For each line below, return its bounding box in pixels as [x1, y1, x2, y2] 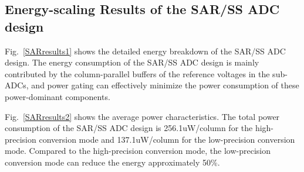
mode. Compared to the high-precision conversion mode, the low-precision [5, 145, 271, 157]
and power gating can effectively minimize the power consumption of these [31, 79, 299, 91]
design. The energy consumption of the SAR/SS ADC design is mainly [5, 56, 259, 68]
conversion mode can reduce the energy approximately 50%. [5, 156, 220, 168]
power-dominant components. [5, 90, 110, 102]
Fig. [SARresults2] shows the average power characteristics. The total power [5, 110, 280, 122]
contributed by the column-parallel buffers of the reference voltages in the [5, 67, 270, 80]
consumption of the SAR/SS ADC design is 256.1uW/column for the [5, 122, 253, 134]
